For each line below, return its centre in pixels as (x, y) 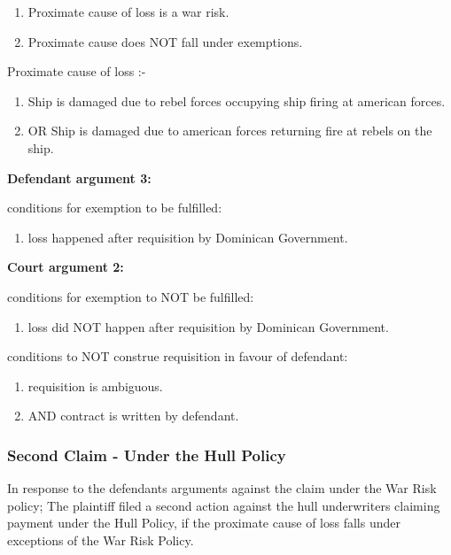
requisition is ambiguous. (95, 385)
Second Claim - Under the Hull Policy (147, 455)
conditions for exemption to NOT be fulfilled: (131, 296)
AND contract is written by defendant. (133, 416)
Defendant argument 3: (79, 177)
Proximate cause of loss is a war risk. (128, 12)
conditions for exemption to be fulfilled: (115, 208)
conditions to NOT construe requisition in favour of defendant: (178, 356)
